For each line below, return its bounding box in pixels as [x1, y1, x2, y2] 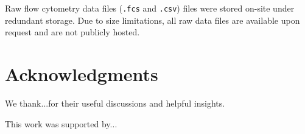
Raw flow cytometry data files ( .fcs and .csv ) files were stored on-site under [5, 2, 295, 14]
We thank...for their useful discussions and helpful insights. [5, 96, 225, 109]
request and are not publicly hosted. [5, 26, 140, 38]
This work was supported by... [5, 117, 117, 130]
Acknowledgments [5, 62, 158, 86]
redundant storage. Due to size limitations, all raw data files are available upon [5, 13, 300, 26]
